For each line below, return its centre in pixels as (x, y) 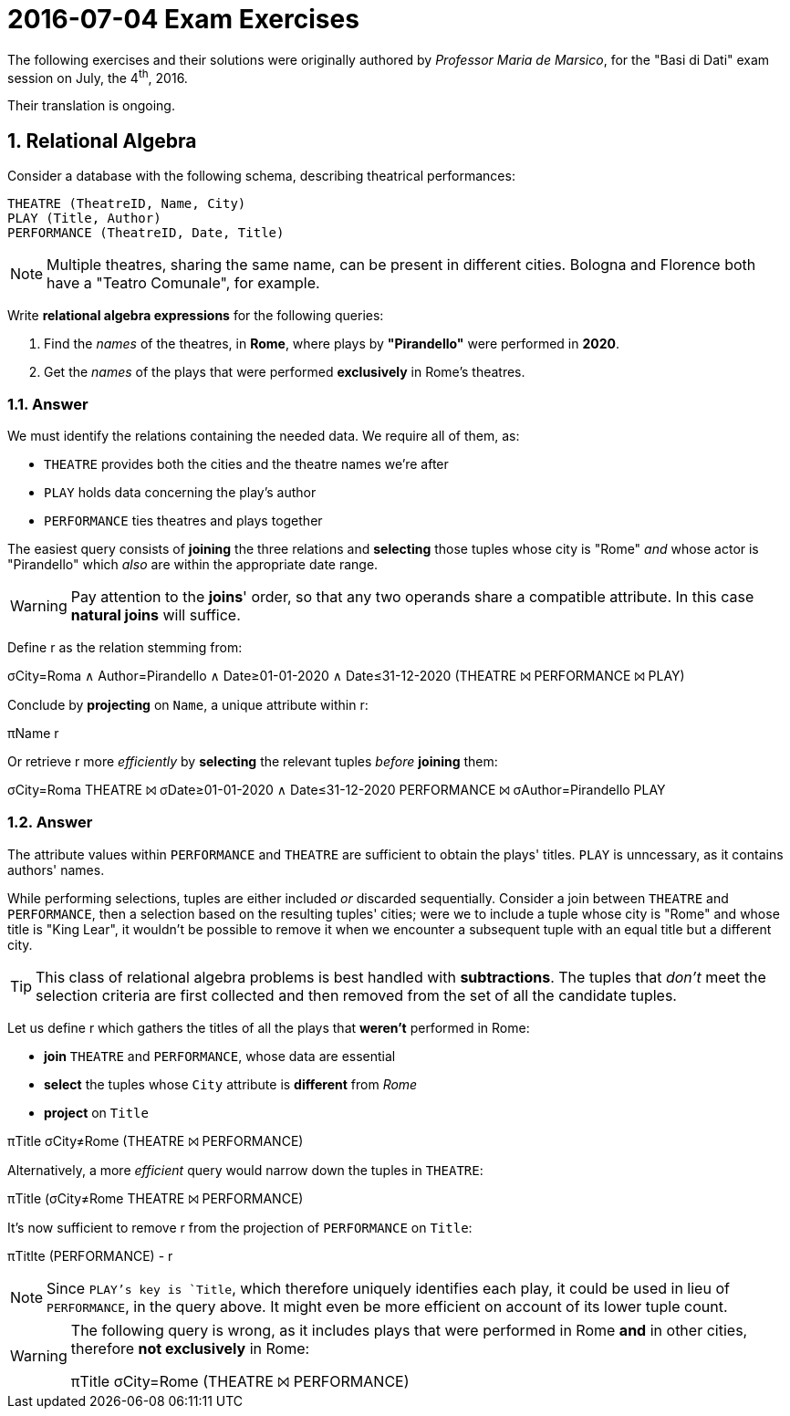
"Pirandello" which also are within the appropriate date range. (193, 564)
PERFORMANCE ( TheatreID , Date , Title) (146, 233)
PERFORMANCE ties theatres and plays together (183, 521)
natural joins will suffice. (156, 615)
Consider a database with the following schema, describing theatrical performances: (261, 176)
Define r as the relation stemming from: (125, 647)
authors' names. (56, 869)
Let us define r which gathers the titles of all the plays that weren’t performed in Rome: (269, 1027)
